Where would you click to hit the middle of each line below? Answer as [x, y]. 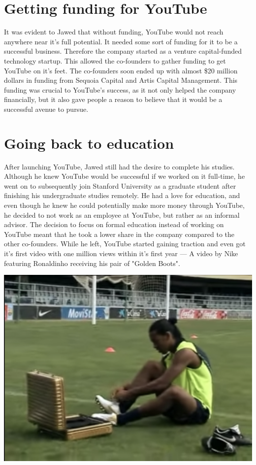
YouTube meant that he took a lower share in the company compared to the [119, 234]
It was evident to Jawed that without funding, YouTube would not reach [114, 32]
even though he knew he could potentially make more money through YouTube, [124, 205]
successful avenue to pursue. [46, 109]
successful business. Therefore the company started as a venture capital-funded [123, 51]
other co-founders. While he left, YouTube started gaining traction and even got [125, 244]
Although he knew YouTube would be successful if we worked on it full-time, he [125, 176]
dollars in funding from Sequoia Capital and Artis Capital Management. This [121, 80]
